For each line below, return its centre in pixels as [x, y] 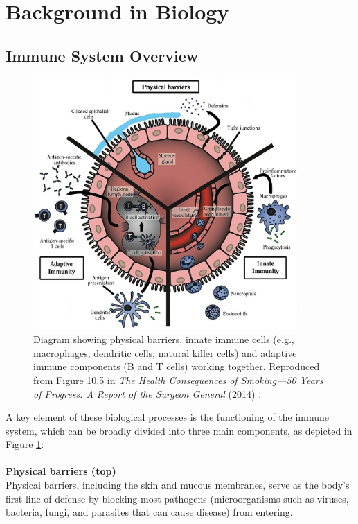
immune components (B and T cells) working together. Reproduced [177, 366]
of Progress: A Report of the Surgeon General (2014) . [147, 393]
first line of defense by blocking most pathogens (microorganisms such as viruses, [177, 498]
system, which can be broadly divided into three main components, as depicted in [179, 430]
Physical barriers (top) [61, 471]
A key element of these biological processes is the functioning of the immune [168, 417]
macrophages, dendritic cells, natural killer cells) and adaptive [165, 352]
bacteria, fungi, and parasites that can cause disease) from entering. [149, 512]
